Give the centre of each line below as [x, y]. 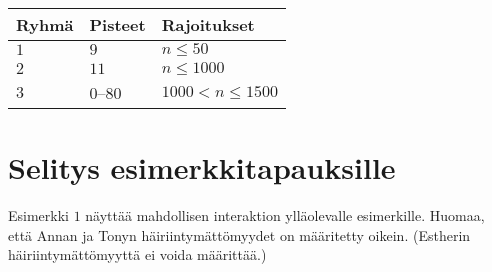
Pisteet [117, 24]
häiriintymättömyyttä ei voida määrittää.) [137, 254]
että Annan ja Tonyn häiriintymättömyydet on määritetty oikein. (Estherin [239, 234]
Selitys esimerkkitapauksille [202, 167]
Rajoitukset [208, 24]
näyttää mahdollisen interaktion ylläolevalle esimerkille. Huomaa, [285, 215]
